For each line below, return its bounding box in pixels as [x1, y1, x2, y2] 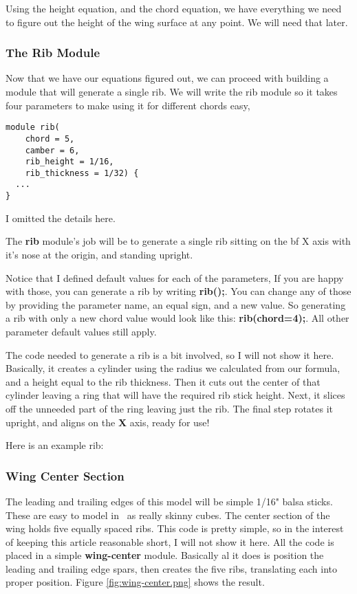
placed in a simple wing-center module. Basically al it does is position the [6, 548, 324, 562]
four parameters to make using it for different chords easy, [6, 98, 250, 112]
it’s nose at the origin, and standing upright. [6, 247, 193, 261]
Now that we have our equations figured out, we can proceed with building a [6, 71, 329, 85]
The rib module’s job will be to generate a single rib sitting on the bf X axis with [6, 234, 351, 248]
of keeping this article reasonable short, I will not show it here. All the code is [6, 534, 334, 549]
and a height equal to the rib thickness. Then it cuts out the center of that [6, 374, 321, 388]
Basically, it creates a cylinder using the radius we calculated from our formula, [6, 361, 340, 375]
